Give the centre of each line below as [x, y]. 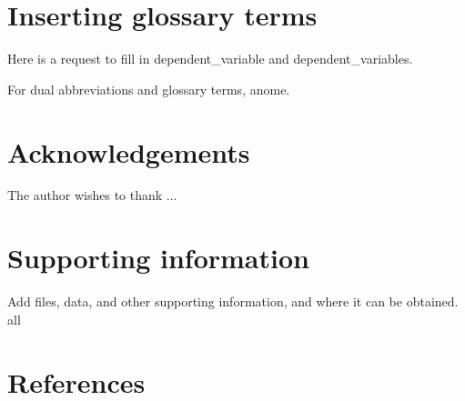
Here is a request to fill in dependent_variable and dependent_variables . [210, 59]
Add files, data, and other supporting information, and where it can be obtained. [233, 301]
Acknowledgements [129, 151]
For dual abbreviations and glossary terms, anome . [149, 89]
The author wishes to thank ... [92, 195]
